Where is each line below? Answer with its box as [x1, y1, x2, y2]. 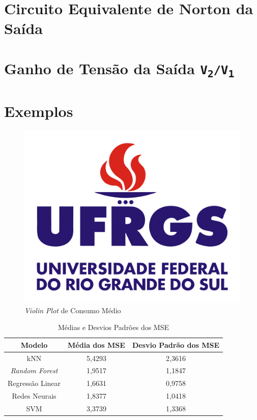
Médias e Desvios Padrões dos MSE [58, 322, 169, 333]
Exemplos [4, 101, 73, 122]
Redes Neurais [12, 391, 56, 401]
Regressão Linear [8, 378, 61, 388]
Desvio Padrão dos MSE [132, 339, 220, 350]
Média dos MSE [68, 339, 125, 350]
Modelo [20, 339, 48, 350]
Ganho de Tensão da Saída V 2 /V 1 [4, 57, 235, 80]
